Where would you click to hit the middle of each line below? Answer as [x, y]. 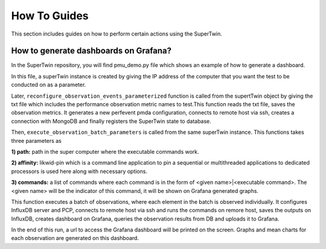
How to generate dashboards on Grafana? [91, 51]
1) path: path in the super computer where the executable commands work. [105, 151]
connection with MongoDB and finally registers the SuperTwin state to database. [111, 121]
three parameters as [36, 140]
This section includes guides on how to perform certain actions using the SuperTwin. [117, 34]
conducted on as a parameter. [49, 85]
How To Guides [50, 16]
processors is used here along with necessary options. [79, 171]
